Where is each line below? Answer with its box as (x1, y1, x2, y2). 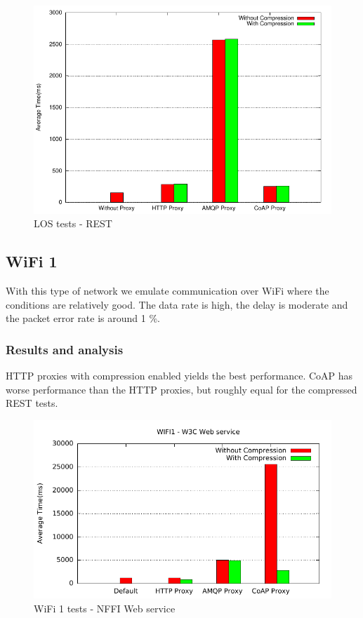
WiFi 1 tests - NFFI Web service (34, 600, 176, 615)
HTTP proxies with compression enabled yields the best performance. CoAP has (6, 368, 353, 383)
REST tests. (6, 396, 58, 410)
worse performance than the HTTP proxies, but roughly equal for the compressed (6, 382, 357, 396)
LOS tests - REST (34, 216, 112, 231)
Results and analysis (6, 340, 124, 358)
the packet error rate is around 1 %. (6, 311, 160, 325)
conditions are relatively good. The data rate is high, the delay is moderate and (6, 297, 348, 311)
